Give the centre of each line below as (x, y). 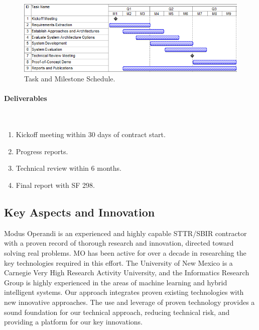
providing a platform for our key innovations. (74, 322)
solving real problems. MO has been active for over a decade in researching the (125, 253)
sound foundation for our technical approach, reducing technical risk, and (117, 312)
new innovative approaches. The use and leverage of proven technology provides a (129, 302)
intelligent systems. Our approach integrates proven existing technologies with (124, 292)
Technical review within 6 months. (69, 168)
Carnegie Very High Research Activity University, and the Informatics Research (127, 272)
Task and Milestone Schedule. (70, 79)
